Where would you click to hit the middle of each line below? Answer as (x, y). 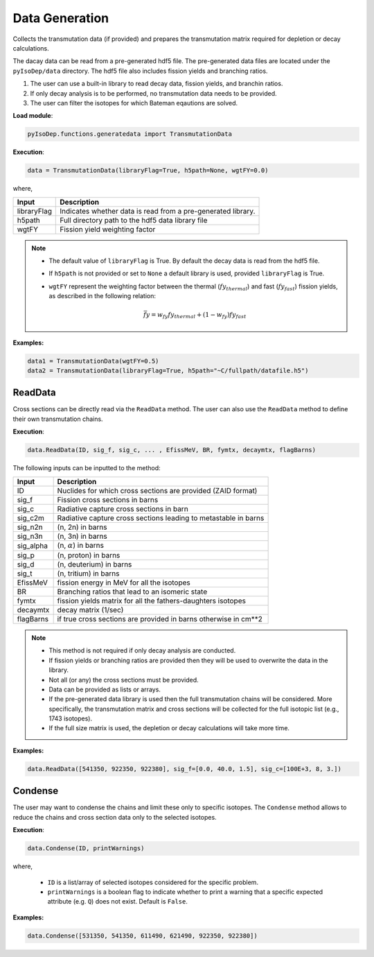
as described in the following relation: (102, 296)
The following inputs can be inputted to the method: (87, 468)
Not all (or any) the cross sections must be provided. (124, 680)
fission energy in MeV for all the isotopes (124, 583)
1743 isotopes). (71, 718)
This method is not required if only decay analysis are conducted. (142, 650)
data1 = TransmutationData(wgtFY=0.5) (93, 361)
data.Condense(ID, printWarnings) (86, 848)
